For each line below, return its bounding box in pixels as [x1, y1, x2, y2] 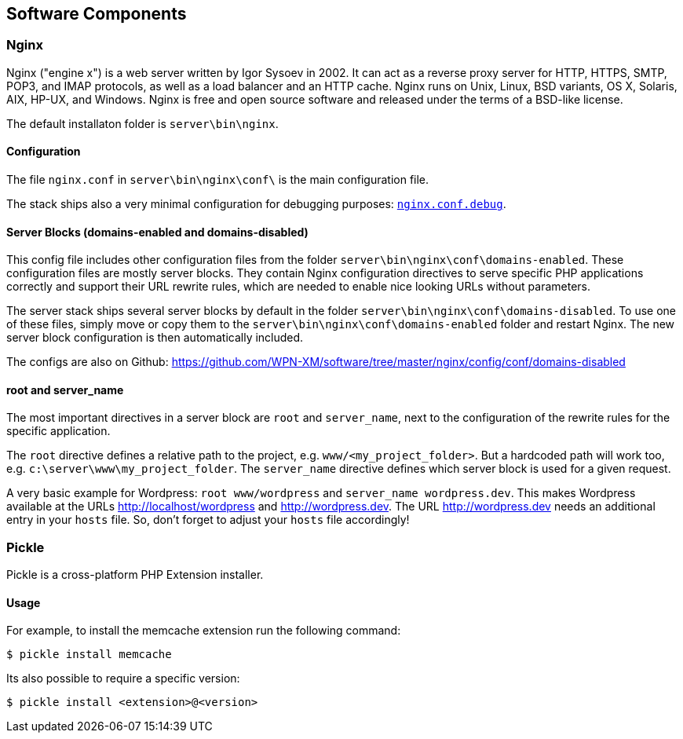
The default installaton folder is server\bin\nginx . [6, 116, 279, 130]
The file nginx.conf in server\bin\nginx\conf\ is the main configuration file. [6, 173, 429, 187]
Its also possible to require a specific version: [6, 671, 240, 686]
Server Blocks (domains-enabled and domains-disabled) [6, 225, 309, 239]
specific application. [6, 424, 111, 438]
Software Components [6, 4, 187, 24]
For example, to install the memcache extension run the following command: [6, 624, 401, 638]
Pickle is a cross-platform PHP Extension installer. [6, 568, 264, 582]
